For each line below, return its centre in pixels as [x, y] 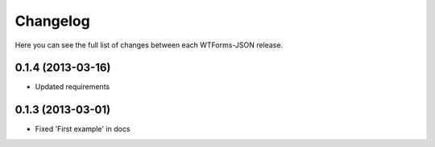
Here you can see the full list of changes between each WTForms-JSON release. [149, 45]
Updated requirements [72, 87]
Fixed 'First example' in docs [83, 129]
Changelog [52, 21]
